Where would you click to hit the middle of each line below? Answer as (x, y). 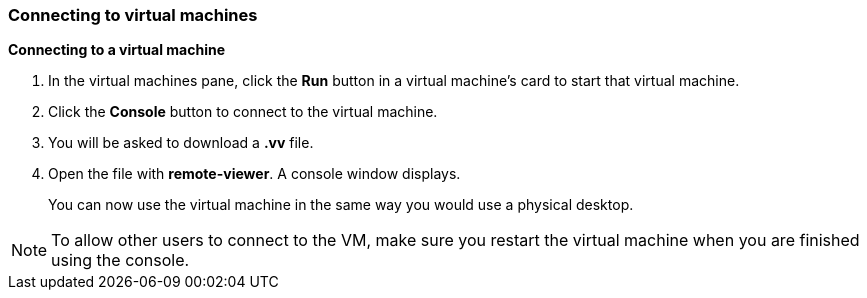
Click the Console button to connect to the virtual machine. (243, 112)
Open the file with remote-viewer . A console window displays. (254, 174)
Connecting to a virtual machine (117, 50)
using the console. (120, 260)
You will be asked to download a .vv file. (181, 143)
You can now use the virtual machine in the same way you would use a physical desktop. (341, 205)
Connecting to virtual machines (133, 15)
